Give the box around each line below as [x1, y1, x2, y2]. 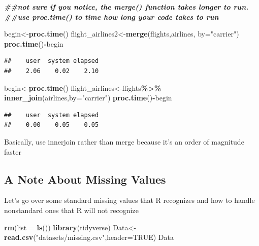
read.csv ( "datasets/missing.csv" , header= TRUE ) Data [4, 232, 174, 242]
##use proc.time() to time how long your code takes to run [4, 11, 219, 22]
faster [4, 146, 21, 157]
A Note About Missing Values [4, 171, 166, 187]
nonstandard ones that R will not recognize [4, 204, 139, 215]
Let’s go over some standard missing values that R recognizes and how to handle [4, 195, 255, 205]
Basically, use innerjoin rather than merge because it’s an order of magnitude [4, 136, 244, 147]
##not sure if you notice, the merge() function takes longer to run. [4, 2, 249, 12]
